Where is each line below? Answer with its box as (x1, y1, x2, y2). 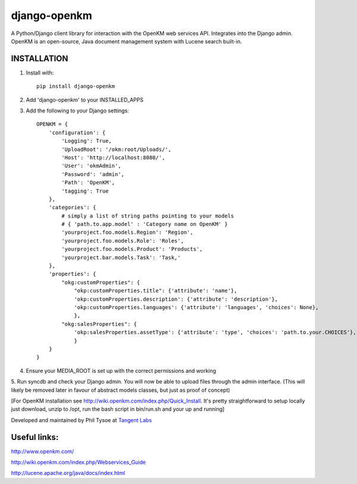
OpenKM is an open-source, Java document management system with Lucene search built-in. (11, 37, 242, 45)
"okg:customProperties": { (61, 279, 140, 285)
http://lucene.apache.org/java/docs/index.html (11, 470, 125, 477)
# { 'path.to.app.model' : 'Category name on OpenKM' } (61, 221, 228, 228)
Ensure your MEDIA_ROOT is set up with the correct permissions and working (26, 367, 217, 374)
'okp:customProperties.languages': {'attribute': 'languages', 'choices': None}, (74, 304, 319, 310)
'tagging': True (61, 187, 109, 194)
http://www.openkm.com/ (11, 448, 74, 455)
